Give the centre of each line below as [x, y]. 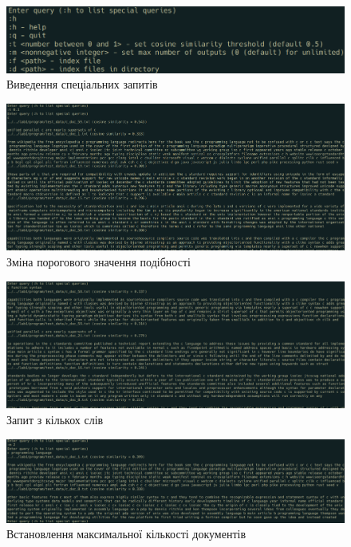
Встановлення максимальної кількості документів [126, 534]
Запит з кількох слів [55, 419]
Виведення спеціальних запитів [82, 84]
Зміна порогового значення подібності [99, 261]
